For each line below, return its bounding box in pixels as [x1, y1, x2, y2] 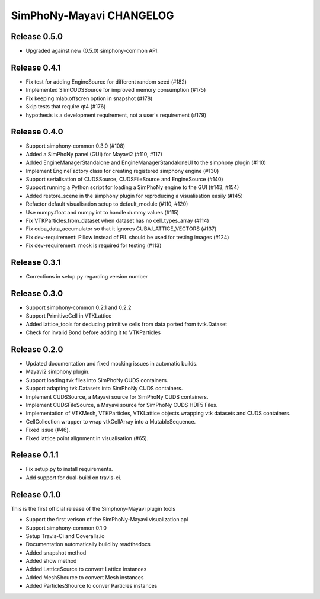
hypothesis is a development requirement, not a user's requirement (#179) [25, 111, 207, 118]
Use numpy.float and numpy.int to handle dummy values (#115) [25, 209, 179, 216]
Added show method [25, 558, 77, 565]
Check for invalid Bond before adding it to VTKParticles [25, 329, 161, 336]
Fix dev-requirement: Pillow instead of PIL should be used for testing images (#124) [25, 233, 229, 241]
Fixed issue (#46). [25, 427, 71, 434]
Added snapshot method [25, 549, 87, 556]
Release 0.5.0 [11, 31, 63, 41]
